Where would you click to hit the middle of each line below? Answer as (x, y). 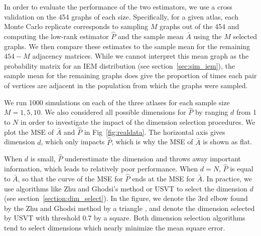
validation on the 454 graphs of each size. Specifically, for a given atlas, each (121, 16)
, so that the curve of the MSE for (70, 179)
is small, (43, 159)
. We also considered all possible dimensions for (113, 112)
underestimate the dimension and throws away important (153, 159)
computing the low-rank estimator (56, 36)
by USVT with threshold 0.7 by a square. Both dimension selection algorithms (125, 218)
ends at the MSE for (163, 179)
